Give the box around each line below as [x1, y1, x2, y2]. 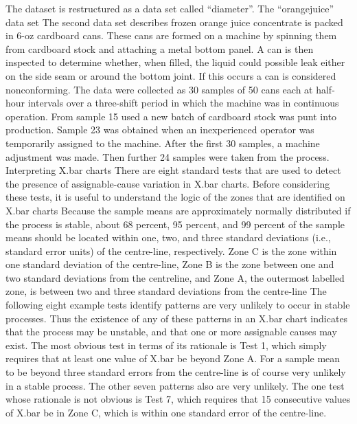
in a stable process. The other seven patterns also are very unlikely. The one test [5, 378, 345, 392]
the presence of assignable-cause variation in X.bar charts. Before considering [5, 176, 330, 190]
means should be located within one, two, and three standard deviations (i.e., [5, 230, 331, 245]
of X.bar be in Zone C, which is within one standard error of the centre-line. [5, 405, 327, 419]
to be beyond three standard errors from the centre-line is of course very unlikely [5, 365, 346, 379]
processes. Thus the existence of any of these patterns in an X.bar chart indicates [5, 311, 348, 325]
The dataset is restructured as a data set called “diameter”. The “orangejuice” [5, 1, 334, 15]
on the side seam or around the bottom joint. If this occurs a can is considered [5, 68, 336, 82]
